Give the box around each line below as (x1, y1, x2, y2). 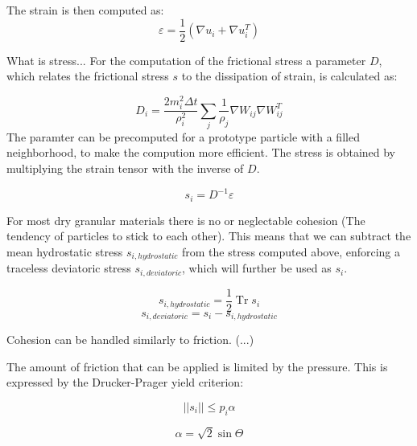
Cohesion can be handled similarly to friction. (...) (6, 331, 254, 348)
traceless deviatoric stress (6, 260, 131, 276)
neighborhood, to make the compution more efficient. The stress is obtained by (6, 144, 396, 161)
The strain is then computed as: (6, 2, 164, 18)
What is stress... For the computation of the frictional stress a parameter (6, 51, 366, 68)
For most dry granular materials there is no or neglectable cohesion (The (6, 211, 365, 228)
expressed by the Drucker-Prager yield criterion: (6, 374, 244, 391)
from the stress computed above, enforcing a (182, 243, 401, 260)
